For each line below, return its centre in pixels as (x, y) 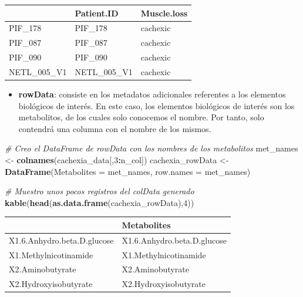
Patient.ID (97, 13)
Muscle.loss (164, 13)
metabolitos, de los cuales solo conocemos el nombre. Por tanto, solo (141, 117)
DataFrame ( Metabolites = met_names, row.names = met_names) (128, 171)
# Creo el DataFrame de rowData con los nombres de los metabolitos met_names (151, 148)
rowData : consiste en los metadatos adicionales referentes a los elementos (152, 94)
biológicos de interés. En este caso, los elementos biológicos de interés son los (156, 105)
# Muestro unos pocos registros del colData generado (100, 191)
